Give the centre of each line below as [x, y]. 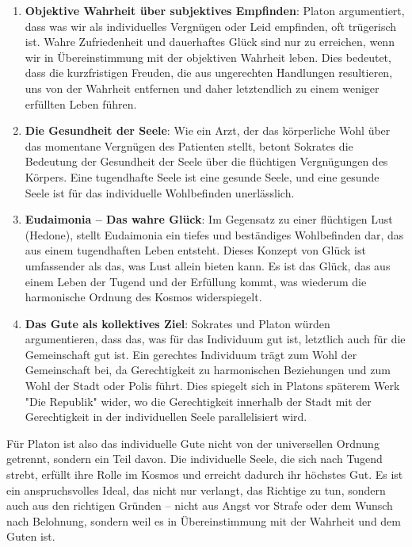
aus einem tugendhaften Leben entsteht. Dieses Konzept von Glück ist [195, 250]
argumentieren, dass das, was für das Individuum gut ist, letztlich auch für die [215, 339]
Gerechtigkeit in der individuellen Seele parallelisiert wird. [166, 417]
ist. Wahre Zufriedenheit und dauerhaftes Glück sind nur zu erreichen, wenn [210, 42]
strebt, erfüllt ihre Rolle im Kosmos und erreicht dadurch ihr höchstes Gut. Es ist [205, 474]
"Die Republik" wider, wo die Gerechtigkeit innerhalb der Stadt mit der [198, 401]
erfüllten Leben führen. [81, 103]
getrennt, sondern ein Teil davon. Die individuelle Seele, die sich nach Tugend [195, 459]
